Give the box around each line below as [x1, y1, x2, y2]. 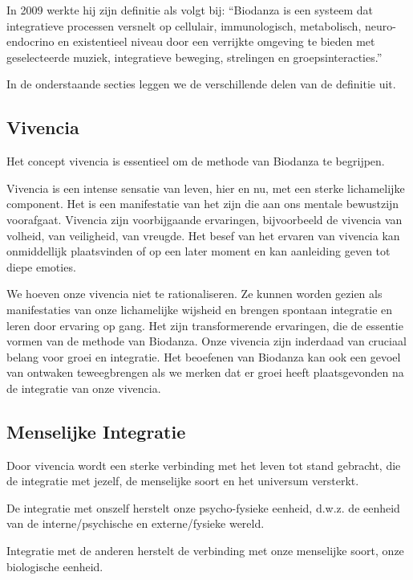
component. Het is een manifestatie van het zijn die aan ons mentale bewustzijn [6, 195, 399, 212]
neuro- [364, 17, 396, 34]
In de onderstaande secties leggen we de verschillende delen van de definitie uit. [6, 76, 396, 92]
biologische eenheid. [6, 558, 103, 574]
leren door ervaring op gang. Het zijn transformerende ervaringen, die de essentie [6, 317, 403, 333]
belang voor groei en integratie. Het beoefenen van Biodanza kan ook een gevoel [6, 348, 401, 365]
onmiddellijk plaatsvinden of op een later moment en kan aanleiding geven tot [6, 243, 391, 259]
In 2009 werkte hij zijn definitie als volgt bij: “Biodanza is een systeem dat [6, 2, 374, 18]
